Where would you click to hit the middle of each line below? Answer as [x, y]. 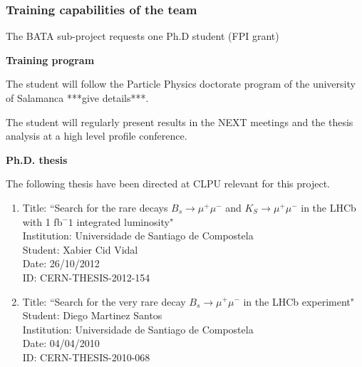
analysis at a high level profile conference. [97, 136]
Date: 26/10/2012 [61, 263]
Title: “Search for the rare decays [95, 207]
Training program [50, 60]
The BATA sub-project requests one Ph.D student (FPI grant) [143, 36]
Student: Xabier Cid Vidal [80, 249]
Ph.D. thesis [37, 159]
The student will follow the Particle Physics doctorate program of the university [181, 84]
